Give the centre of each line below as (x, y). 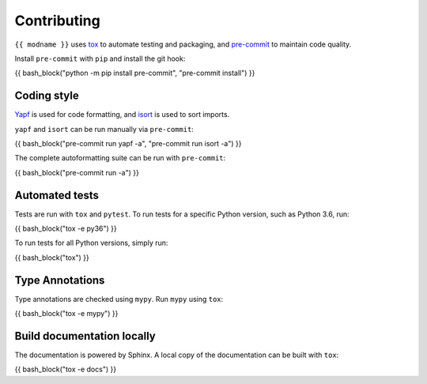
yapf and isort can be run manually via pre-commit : (104, 129)
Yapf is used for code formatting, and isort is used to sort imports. (122, 115)
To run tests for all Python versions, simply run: (91, 243)
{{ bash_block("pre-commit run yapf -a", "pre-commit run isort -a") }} (128, 144)
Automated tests (57, 195)
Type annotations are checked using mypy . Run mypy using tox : (119, 299)
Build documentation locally (85, 336)
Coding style (47, 96)
